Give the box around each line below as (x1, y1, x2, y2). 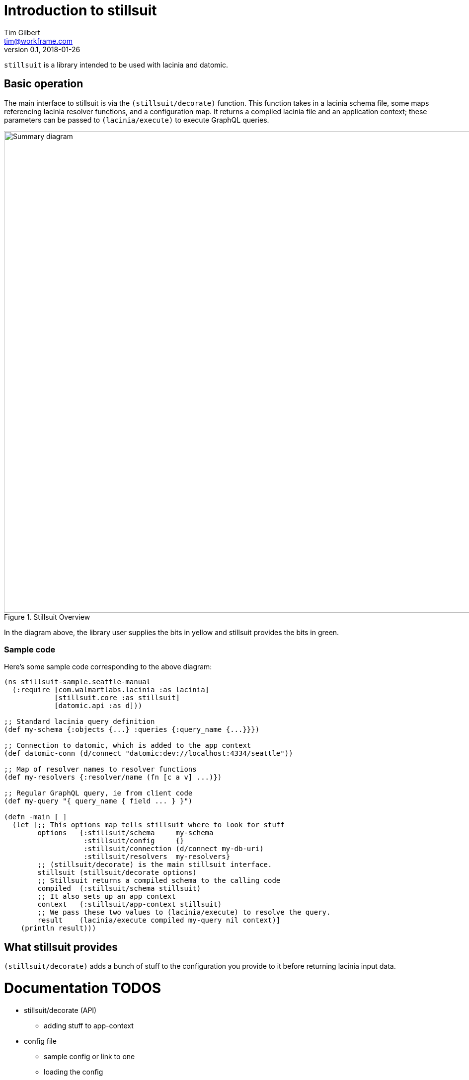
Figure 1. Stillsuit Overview (4, 612, 90, 621)
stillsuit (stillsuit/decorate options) (37, 868, 197, 877)
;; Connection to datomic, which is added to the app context (4, 741, 251, 750)
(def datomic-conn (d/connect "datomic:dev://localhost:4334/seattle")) (4, 749, 293, 758)
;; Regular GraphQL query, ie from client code (4, 789, 193, 797)
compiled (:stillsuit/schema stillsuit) (37, 884, 201, 893)
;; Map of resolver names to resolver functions (4, 765, 197, 774)
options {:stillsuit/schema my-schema (37, 829, 214, 837)
